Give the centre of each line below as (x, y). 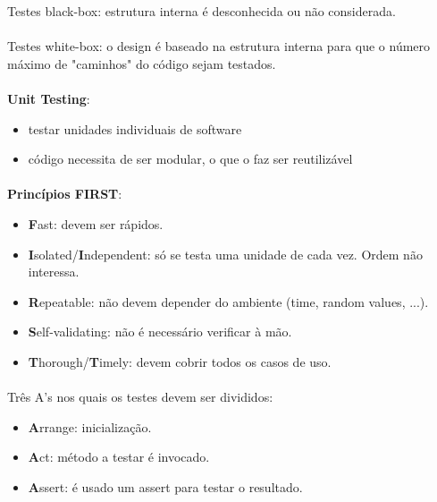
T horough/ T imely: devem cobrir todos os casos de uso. (180, 361)
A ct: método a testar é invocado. (119, 457)
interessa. (54, 272)
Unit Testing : (49, 98)
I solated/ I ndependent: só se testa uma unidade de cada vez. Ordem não (225, 254)
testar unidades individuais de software (135, 128)
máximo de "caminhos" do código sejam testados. (142, 63)
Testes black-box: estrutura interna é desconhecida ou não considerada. (202, 11)
